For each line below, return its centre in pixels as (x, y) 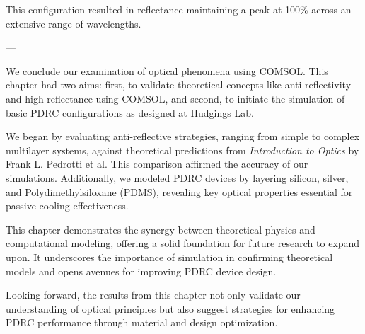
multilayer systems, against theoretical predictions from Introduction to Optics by (182, 150)
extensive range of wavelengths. (74, 23)
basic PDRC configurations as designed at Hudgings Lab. (130, 112)
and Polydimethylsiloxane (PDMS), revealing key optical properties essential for (179, 191)
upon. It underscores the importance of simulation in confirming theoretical (169, 257)
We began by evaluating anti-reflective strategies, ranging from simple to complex (183, 136)
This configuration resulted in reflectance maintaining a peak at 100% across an (179, 9)
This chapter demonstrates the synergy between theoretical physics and (161, 229)
